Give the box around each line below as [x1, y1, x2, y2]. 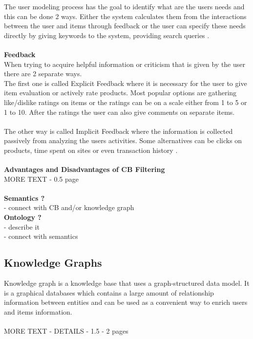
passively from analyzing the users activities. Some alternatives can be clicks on [4, 135, 242, 146]
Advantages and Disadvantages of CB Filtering [4, 164, 165, 174]
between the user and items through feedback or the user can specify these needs [4, 21, 246, 31]
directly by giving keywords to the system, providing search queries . [4, 30, 210, 40]
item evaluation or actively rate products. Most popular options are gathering [4, 87, 237, 98]
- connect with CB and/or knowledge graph [4, 202, 134, 212]
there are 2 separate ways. [4, 68, 82, 79]
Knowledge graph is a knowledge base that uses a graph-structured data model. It [4, 278, 250, 288]
